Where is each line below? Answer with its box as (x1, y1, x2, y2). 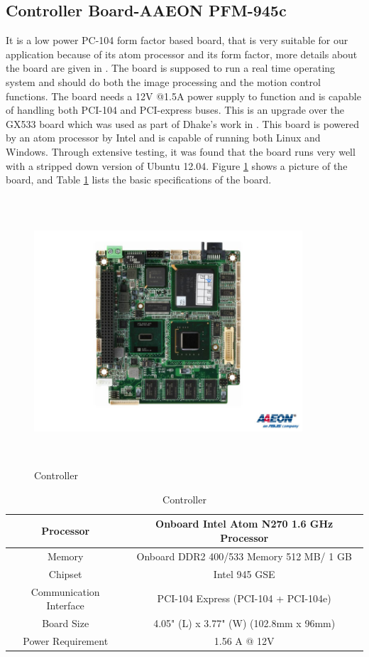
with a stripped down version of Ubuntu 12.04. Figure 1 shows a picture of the (6, 158, 348, 173)
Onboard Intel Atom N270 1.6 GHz (155, 516, 334, 531)
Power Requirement (23, 633, 109, 648)
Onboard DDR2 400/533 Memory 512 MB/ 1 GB (136, 548, 352, 563)
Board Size (42, 616, 89, 631)
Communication (31, 584, 100, 599)
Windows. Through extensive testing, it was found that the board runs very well (6, 144, 356, 159)
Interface (46, 598, 84, 613)
